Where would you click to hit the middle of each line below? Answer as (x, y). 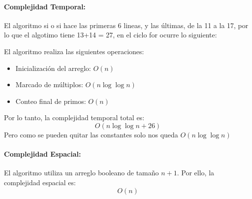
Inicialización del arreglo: (53, 68)
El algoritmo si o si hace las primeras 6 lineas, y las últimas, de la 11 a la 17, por (126, 25)
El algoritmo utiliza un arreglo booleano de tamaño (81, 173)
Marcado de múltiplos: (49, 84)
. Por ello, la (196, 173)
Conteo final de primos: (51, 101)
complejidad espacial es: (40, 182)
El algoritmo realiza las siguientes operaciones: (74, 51)
